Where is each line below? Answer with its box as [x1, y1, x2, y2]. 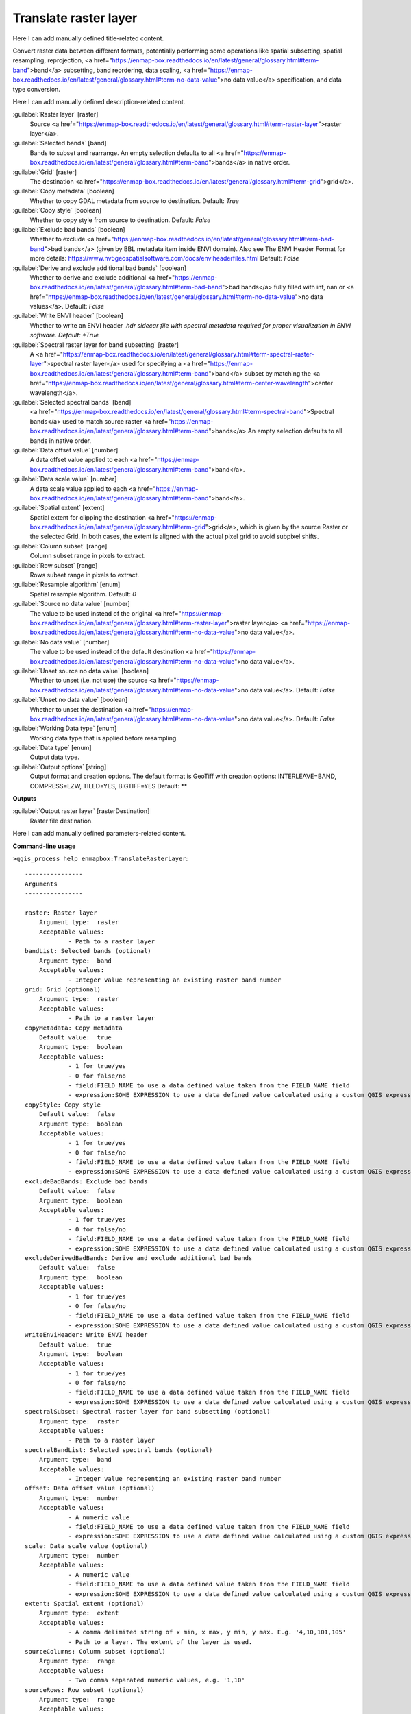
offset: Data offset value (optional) [25, 1484, 155, 1493]
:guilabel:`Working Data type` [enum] [12, 724, 117, 733]
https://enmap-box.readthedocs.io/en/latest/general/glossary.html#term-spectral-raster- [62, 350, 314, 359]
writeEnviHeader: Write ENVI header [25, 1331, 148, 1339]
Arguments [25, 880, 58, 888]
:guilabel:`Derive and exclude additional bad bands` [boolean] [12, 264, 187, 272]
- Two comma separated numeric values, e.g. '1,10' [68, 1676, 246, 1685]
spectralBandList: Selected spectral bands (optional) [25, 1446, 213, 1453]
